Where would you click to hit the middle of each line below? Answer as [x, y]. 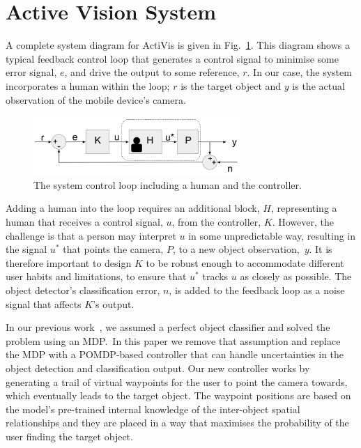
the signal [26, 249]
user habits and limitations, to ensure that [96, 276]
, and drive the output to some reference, [152, 72]
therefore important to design [69, 262]
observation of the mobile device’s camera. [96, 99]
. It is [321, 249]
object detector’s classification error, [83, 290]
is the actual [318, 85]
